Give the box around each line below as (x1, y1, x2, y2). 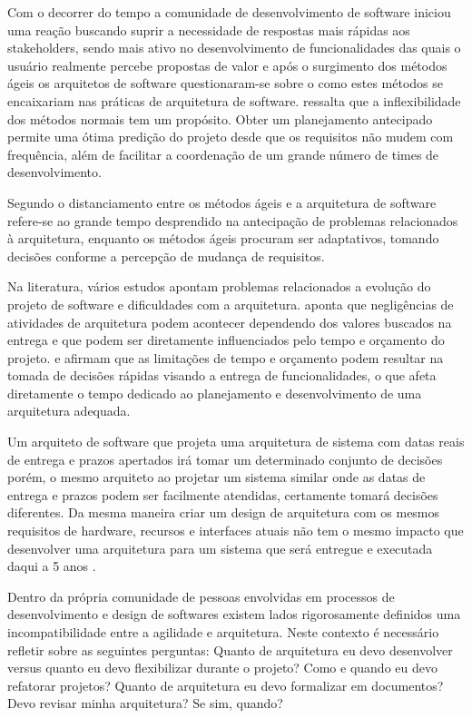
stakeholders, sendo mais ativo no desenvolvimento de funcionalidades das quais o (7, 38, 461, 57)
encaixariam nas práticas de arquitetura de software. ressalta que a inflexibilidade (7, 91, 461, 110)
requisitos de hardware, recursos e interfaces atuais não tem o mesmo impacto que (7, 521, 464, 540)
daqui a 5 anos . (7, 556, 96, 575)
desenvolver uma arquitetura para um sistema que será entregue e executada (7, 538, 433, 557)
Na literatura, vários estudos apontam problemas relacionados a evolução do (7, 277, 431, 296)
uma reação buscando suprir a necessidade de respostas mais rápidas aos (7, 20, 410, 39)
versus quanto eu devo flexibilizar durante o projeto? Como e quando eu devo (7, 658, 438, 677)
